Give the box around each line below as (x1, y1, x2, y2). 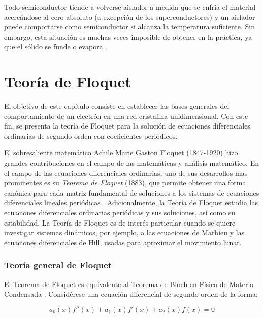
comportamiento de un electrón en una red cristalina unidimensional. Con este (4, 110, 248, 121)
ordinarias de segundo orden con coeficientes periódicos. (4, 130, 178, 141)
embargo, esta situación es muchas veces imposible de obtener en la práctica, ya (4, 31, 252, 42)
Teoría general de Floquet (4, 259, 112, 271)
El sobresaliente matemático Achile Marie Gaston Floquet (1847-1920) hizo (4, 147, 238, 158)
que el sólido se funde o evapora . (4, 41, 108, 52)
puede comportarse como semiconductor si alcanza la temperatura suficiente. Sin (4, 21, 255, 32)
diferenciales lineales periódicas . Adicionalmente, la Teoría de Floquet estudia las (4, 197, 258, 208)
